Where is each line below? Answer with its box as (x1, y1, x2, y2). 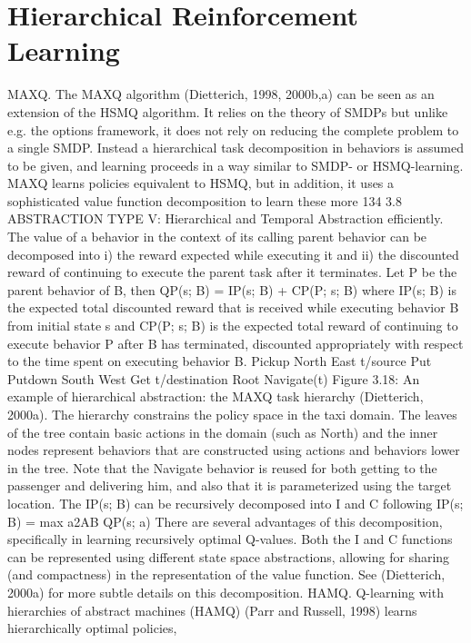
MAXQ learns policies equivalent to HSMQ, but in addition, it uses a (7, 173, 395, 193)
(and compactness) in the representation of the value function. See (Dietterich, (7, 565, 446, 584)
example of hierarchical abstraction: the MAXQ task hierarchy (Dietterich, (7, 387, 424, 406)
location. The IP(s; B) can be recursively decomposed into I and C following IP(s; (7, 493, 464, 512)
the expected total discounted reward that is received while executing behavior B (7, 298, 459, 317)
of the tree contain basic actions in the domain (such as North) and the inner (7, 422, 438, 441)
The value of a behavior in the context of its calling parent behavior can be (7, 227, 427, 246)
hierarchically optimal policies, (7, 618, 177, 638)
